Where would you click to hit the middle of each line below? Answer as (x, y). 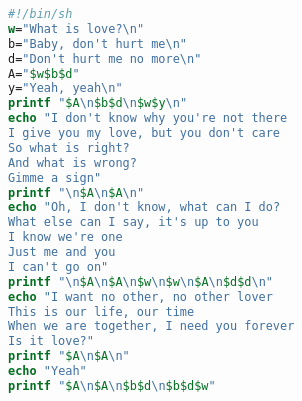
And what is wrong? (72, 162)
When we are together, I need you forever (151, 326)
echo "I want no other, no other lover (140, 296)
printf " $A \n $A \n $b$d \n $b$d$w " (112, 385)
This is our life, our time (101, 311)
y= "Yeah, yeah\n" (65, 88)
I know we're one (65, 237)
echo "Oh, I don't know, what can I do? (144, 207)
